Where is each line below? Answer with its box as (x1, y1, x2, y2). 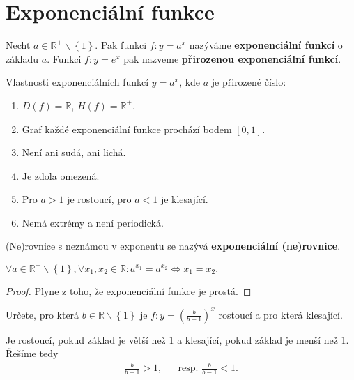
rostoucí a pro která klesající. (218, 307, 343, 321)
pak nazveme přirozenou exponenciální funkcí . (123, 51, 341, 66)
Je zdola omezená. (22, 168, 100, 183)
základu (6, 51, 39, 66)
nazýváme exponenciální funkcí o (189, 38, 343, 52)
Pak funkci (100, 38, 147, 52)
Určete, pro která (6, 307, 79, 321)
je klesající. (160, 192, 208, 206)
